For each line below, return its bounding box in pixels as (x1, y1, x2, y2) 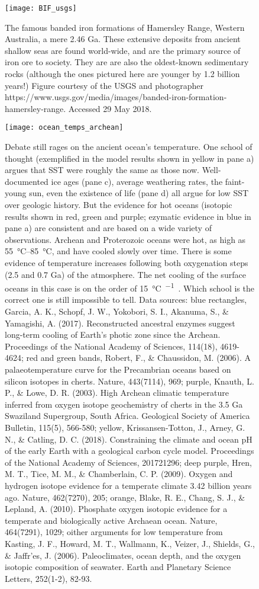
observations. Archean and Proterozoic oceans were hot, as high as (5, 233, 246, 245)
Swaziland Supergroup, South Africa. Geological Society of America (5, 409, 250, 422)
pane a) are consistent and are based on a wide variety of (5, 222, 212, 234)
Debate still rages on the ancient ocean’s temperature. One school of (5, 140, 252, 153)
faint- (225, 175, 245, 187)
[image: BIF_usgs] (5, 4, 77, 12)
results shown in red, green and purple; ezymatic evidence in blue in (5, 210, 251, 222)
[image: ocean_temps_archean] (5, 123, 124, 132)
